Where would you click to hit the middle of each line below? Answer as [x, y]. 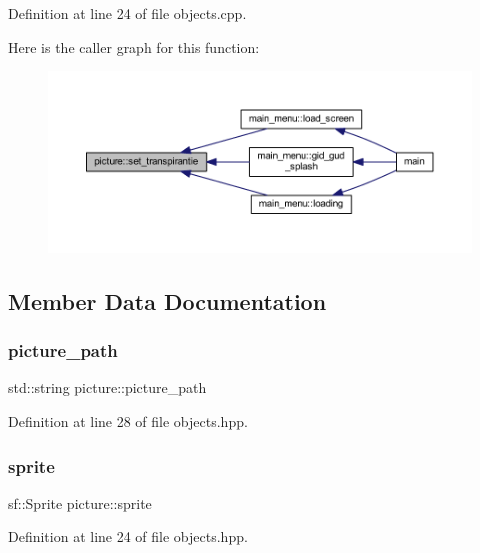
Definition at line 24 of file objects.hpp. [128, 536]
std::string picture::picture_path [107, 387]
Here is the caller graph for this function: [134, 46]
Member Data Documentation [167, 300]
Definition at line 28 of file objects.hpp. [128, 421]
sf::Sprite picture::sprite [80, 502]
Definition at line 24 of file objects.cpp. [127, 13]
